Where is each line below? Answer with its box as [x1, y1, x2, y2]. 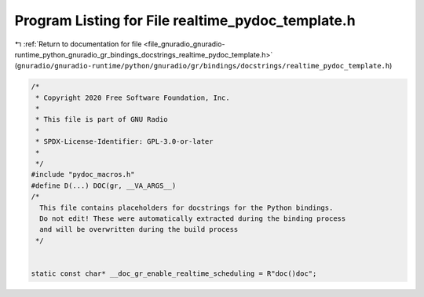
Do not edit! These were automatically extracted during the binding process [39, 214, 346, 223]
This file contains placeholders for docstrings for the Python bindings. [39, 203, 334, 212]
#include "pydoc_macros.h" [31, 170, 135, 179]
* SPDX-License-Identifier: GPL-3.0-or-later [35, 137, 214, 146]
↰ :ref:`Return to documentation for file [14, 39, 142, 49]
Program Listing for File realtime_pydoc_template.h [14, 12, 356, 29]
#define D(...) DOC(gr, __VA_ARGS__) [31, 181, 177, 190]
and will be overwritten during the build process [39, 225, 239, 234]
